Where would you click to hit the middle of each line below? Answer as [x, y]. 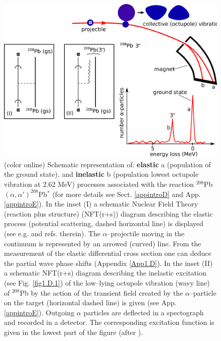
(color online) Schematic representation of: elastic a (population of [107, 164]
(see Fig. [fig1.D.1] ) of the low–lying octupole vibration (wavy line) [107, 282]
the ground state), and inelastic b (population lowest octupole [101, 174]
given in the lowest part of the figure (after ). [74, 332]
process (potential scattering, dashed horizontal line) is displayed [104, 223]
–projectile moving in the [146, 233]
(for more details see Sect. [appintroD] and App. [127, 194]
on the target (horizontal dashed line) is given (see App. [90, 302]
